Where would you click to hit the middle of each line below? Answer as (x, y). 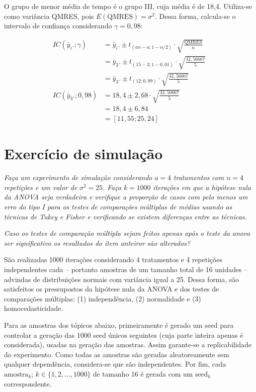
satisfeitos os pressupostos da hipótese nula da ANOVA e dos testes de (112, 289)
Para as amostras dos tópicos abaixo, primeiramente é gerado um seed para (119, 325)
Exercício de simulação (83, 153)
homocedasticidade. (34, 308)
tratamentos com (199, 177)
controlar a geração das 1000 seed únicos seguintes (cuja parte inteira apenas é (124, 335)
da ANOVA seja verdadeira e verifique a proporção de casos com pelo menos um (126, 197)
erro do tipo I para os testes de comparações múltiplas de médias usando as (118, 207)
